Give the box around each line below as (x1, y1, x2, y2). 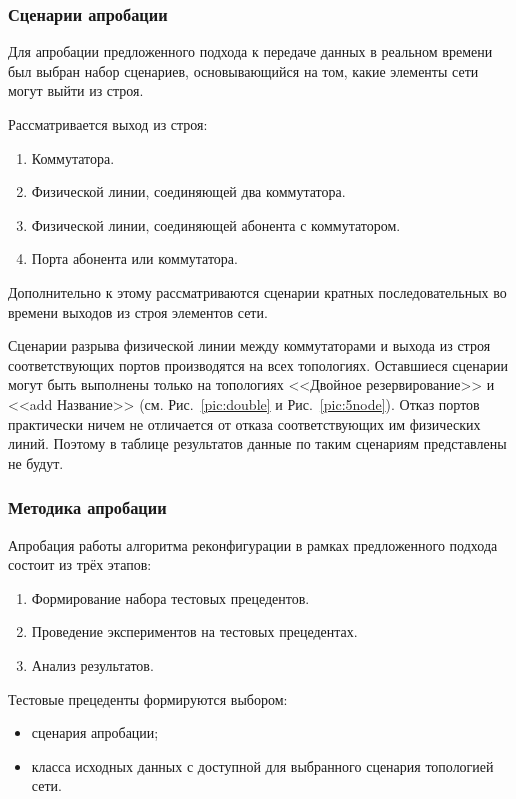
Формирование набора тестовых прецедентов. (31, 587, 310, 608)
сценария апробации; (31, 722, 159, 743)
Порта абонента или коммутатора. (31, 248, 238, 269)
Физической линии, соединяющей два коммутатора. (31, 181, 346, 202)
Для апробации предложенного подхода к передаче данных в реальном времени (8, 41, 493, 62)
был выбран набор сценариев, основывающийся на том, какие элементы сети (8, 60, 479, 81)
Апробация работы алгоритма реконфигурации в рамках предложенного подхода (8, 534, 498, 555)
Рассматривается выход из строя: (8, 114, 208, 134)
